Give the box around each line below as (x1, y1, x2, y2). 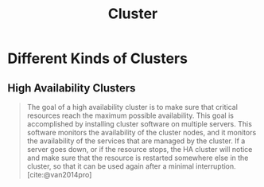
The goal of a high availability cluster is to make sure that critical (26, 103, 238, 111)
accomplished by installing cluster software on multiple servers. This (26, 119, 252, 128)
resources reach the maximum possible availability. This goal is (26, 111, 234, 120)
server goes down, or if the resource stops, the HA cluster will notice (26, 145, 253, 154)
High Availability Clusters (7, 81, 136, 95)
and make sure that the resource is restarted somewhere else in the (26, 153, 249, 162)
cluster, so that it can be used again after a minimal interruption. (26, 162, 236, 171)
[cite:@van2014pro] (26, 170, 92, 179)
